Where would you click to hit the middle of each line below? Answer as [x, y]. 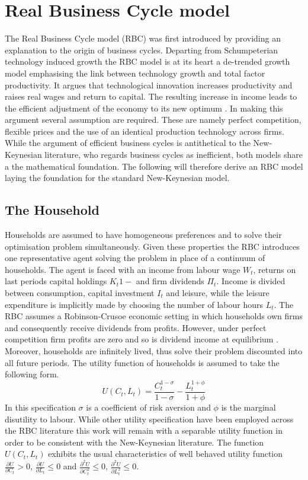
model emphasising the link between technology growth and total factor [135, 73]
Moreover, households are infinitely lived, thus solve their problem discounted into [154, 350]
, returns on [275, 269]
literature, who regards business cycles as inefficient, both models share [174, 155]
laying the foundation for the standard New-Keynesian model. [117, 178]
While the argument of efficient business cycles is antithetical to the [128, 143]
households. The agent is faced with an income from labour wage [123, 269]
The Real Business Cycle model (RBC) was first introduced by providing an [143, 38]
